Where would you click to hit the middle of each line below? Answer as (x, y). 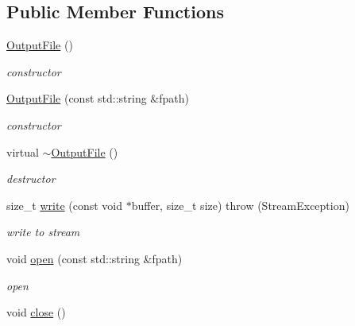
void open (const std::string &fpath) (95, 258)
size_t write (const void (65, 205)
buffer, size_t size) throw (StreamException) (240, 205)
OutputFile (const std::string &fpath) (98, 98)
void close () (36, 312)
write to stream (43, 232)
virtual (23, 151)
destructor (31, 179)
